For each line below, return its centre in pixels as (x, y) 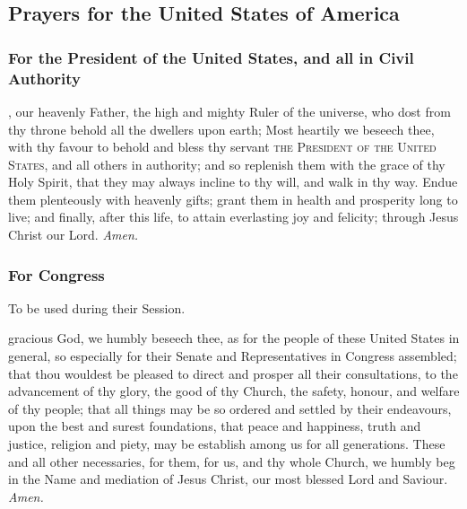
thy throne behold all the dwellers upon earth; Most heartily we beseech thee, (221, 129)
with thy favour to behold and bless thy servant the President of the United (222, 147)
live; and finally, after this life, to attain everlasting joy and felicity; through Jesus (233, 217)
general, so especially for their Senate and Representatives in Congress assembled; (233, 356)
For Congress (56, 274)
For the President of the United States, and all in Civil (211, 57)
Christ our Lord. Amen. (74, 235)
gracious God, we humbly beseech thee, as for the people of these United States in (234, 338)
